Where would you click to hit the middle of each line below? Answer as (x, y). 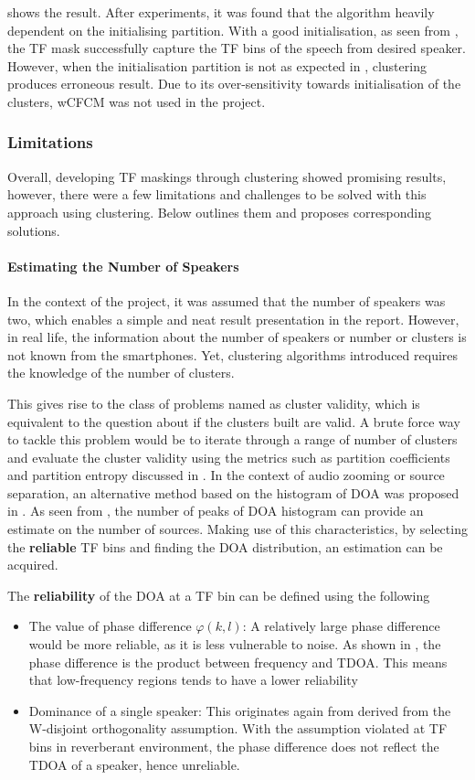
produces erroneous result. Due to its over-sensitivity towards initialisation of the (234, 84)
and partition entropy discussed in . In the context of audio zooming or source (226, 475)
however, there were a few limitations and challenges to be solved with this (217, 194)
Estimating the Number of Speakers (123, 266)
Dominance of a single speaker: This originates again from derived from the (240, 710)
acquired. (33, 565)
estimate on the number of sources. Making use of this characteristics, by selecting (237, 529)
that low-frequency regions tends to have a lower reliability (193, 680)
